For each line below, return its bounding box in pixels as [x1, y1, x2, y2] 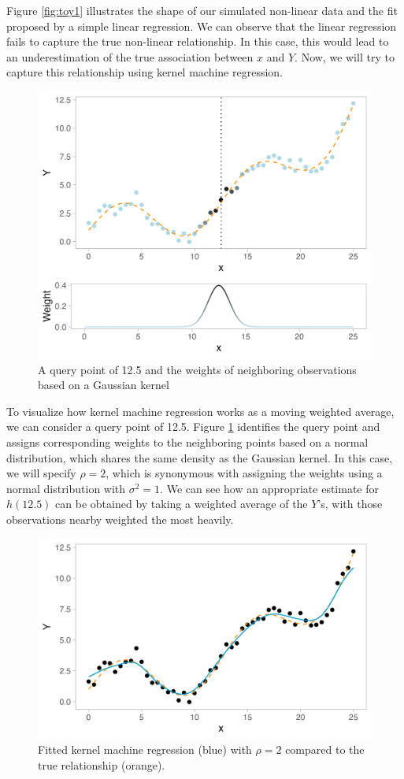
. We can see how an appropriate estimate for [160, 480, 380, 496]
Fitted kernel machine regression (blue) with [38, 741, 252, 758]
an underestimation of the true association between [6, 48, 254, 65]
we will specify [6, 465, 76, 481]
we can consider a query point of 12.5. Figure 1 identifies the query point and [6, 418, 380, 435]
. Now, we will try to [295, 48, 395, 65]
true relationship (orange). [38, 757, 165, 773]
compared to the [285, 741, 365, 758]
